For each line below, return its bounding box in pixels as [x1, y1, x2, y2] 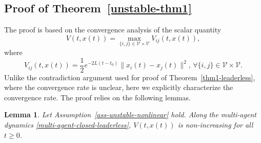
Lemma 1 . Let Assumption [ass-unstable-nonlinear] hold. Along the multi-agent [4, 109, 256, 120]
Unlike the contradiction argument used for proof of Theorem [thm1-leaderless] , [4, 71, 255, 82]
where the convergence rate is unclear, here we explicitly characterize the [4, 82, 233, 93]
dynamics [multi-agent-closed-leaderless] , [4, 119, 131, 130]
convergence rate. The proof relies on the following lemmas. [4, 92, 191, 102]
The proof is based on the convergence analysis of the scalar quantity [4, 24, 222, 35]
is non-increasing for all [177, 119, 253, 130]
